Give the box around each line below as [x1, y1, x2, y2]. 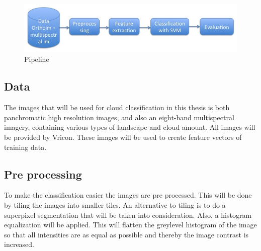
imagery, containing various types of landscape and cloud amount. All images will [4, 122, 255, 132]
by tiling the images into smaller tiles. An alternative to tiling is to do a [4, 200, 226, 210]
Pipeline [24, 54, 49, 64]
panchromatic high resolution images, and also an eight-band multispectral [4, 112, 234, 122]
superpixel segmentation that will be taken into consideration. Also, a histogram [4, 209, 252, 220]
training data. [4, 141, 47, 152]
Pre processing [4, 166, 82, 182]
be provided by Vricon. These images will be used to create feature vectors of [4, 132, 242, 142]
